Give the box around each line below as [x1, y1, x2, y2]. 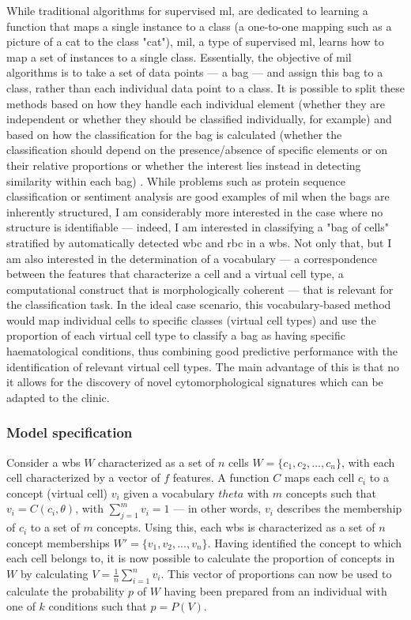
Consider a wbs [6, 453, 81, 470]
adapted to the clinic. [6, 389, 110, 405]
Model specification [6, 423, 133, 442]
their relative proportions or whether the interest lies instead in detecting [6, 156, 361, 173]
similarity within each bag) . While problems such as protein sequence [6, 172, 346, 189]
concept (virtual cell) [6, 484, 107, 501]
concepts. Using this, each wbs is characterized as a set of [96, 519, 375, 535]
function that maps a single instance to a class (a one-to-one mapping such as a [6, 17, 392, 34]
